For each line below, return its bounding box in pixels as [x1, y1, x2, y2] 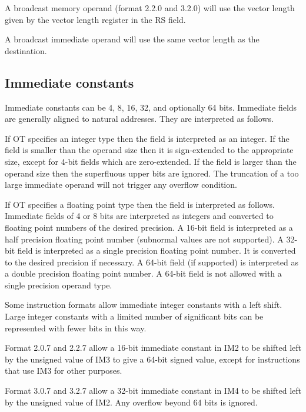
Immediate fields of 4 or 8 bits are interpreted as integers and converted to [5, 210, 274, 222]
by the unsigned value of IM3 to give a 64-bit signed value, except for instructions [5, 353, 300, 365]
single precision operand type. [5, 278, 112, 291]
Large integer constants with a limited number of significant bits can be [5, 310, 264, 323]
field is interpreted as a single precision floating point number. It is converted [17, 244, 296, 257]
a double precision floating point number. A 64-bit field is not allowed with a [5, 267, 282, 280]
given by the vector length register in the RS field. [5, 13, 186, 25]
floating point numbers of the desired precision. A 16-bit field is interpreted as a [5, 221, 293, 233]
